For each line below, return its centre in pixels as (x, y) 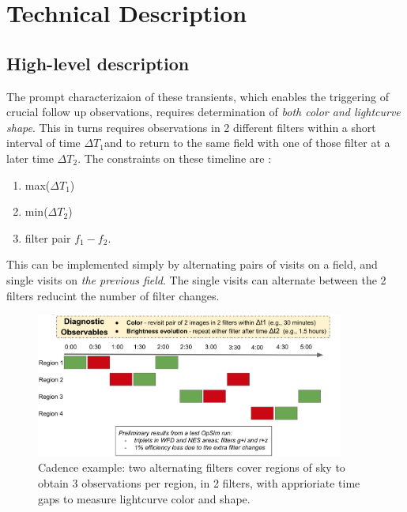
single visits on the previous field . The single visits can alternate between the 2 (196, 279)
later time (30, 158)
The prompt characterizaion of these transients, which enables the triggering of (198, 96)
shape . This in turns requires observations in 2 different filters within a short (191, 127)
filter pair (48, 237)
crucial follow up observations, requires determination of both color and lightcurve (203, 112)
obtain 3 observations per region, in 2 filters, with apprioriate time (199, 483)
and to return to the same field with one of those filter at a (247, 143)
